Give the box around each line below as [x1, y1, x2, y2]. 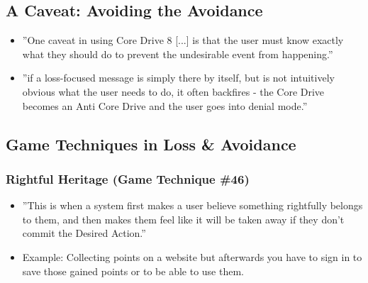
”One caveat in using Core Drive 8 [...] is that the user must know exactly [22, 33, 344, 48]
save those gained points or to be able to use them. [22, 263, 244, 278]
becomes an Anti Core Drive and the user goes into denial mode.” [22, 98, 308, 113]
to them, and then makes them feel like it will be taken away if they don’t [22, 211, 345, 226]
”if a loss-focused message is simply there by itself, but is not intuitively [22, 70, 335, 85]
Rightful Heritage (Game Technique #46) [6, 170, 250, 187]
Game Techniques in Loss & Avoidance [6, 133, 296, 155]
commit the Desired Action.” [22, 226, 146, 240]
